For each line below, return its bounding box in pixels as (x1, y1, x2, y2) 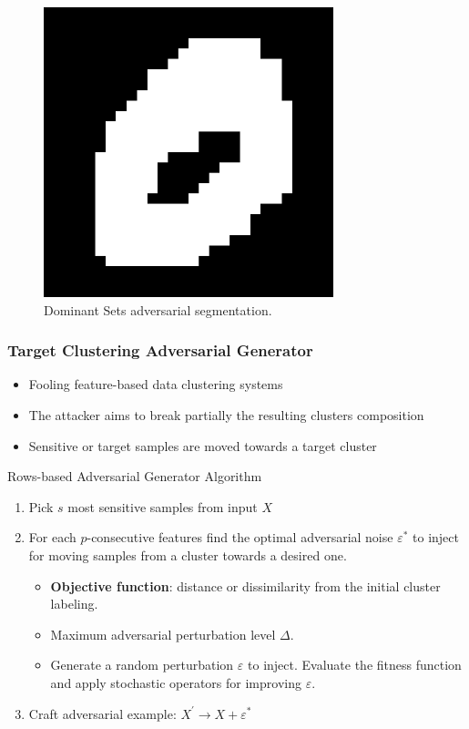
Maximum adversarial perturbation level (50, 624, 276, 643)
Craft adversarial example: (28, 703, 177, 723)
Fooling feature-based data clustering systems (28, 375, 283, 394)
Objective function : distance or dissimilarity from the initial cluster (50, 576, 441, 595)
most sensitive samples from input (67, 497, 258, 516)
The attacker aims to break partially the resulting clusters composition (28, 406, 424, 424)
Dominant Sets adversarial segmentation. (44, 300, 272, 319)
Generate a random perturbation (50, 655, 234, 674)
